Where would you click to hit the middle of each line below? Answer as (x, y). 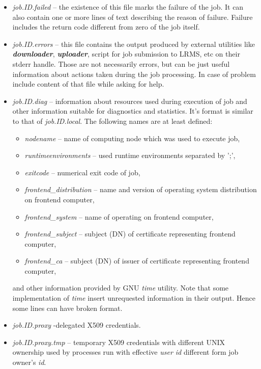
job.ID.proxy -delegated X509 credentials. (77, 325)
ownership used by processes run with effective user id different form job (125, 352)
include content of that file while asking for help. (88, 84)
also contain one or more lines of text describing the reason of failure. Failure (133, 17)
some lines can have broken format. (67, 308)
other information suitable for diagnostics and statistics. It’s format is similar (133, 111)
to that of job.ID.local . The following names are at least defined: (112, 121)
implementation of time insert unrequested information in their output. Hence (134, 298)
